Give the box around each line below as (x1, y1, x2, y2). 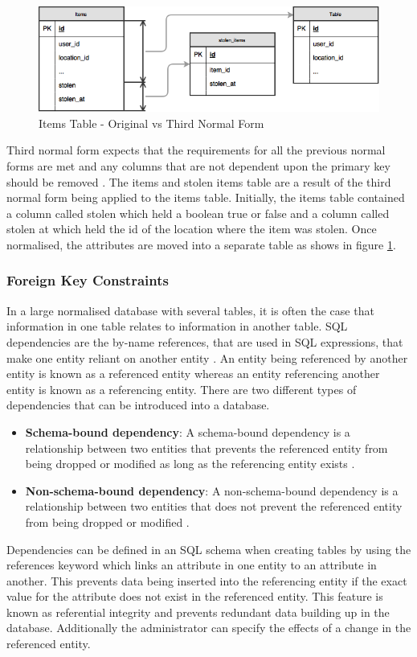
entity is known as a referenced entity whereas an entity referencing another (6, 365, 380, 382)
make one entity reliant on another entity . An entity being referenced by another (6, 349, 408, 366)
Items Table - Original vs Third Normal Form (39, 114, 264, 131)
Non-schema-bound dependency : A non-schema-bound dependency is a (25, 482, 399, 499)
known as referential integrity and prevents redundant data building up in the (6, 603, 390, 620)
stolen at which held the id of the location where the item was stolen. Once (6, 220, 377, 237)
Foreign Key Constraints (6, 270, 169, 290)
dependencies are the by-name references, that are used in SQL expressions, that (6, 333, 403, 350)
